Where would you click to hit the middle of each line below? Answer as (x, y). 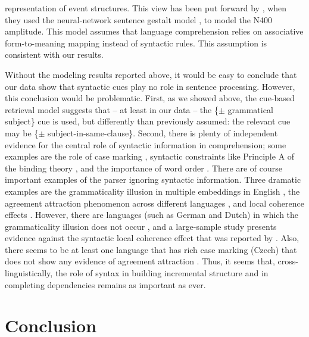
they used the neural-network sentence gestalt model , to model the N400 (139, 19)
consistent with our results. (54, 54)
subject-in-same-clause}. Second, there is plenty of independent (163, 132)
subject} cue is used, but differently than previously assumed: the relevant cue (148, 121)
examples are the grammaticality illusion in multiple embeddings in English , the (152, 191)
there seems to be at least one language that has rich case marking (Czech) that (151, 249)
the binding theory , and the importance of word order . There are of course (143, 168)
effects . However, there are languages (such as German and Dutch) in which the (152, 215)
